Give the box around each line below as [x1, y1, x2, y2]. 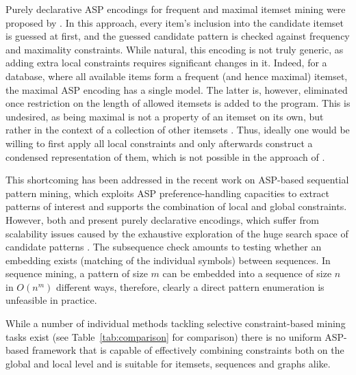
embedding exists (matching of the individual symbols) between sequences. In [5, 253, 331, 267]
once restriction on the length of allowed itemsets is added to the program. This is [5, 96, 351, 110]
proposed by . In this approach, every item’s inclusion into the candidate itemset [5, 15, 344, 29]
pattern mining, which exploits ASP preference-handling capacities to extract [5, 185, 330, 200]
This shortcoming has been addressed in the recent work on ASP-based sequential [5, 172, 349, 187]
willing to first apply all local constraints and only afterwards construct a [5, 135, 313, 150]
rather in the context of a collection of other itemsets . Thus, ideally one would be [5, 122, 350, 137]
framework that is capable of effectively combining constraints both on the [31, 343, 344, 357]
